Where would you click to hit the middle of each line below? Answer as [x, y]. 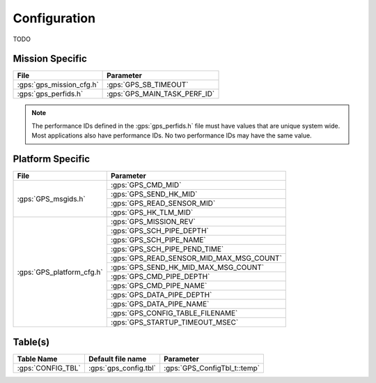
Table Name [37, 359]
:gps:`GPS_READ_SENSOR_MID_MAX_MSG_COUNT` [196, 258]
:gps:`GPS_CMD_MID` [146, 185]
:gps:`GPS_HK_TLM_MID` [152, 213]
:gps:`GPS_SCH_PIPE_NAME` [158, 240]
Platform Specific [52, 159]
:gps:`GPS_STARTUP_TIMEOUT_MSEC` [174, 322]
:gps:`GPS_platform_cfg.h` [60, 272]
